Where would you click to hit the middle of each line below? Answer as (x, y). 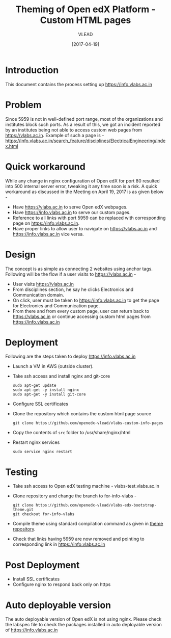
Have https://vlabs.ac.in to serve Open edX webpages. (70, 207)
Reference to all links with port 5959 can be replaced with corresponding (89, 218)
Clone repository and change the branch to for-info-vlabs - (75, 496)
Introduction (32, 70)
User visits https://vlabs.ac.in (43, 284)
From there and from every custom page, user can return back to (81, 311)
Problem (23, 105)
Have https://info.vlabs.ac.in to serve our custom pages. (72, 212)
